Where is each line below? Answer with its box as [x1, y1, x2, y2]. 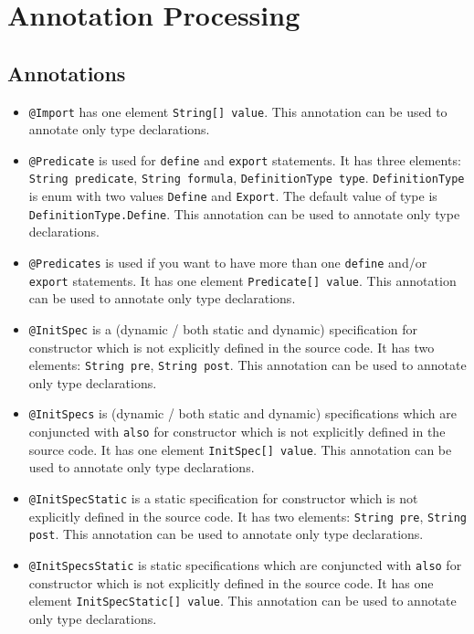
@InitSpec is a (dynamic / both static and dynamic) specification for [28, 319, 418, 338]
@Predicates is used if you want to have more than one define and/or [28, 253, 427, 272]
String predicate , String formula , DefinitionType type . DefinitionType [28, 168, 465, 187]
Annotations [7, 58, 126, 87]
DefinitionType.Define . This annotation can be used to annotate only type [28, 204, 460, 223]
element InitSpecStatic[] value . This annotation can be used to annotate [28, 591, 457, 610]
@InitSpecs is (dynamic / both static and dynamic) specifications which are [28, 404, 458, 423]
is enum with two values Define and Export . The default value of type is [28, 186, 437, 206]
